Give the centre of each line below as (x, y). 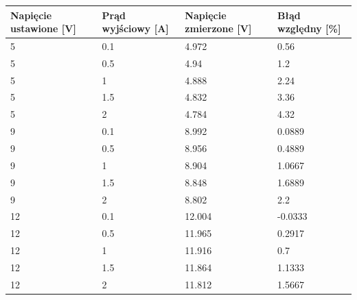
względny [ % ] (309, 28)
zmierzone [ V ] (218, 28)
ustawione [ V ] (43, 28)
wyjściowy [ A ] (135, 28)
